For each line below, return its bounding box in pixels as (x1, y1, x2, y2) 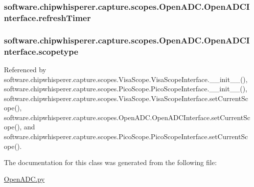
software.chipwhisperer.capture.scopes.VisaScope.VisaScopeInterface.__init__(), (4, 74, 248, 84)
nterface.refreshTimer (4, 11, 91, 23)
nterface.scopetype (4, 45, 78, 57)
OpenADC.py (4, 173, 45, 184)
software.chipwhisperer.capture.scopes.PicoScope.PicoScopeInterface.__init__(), (4, 83, 248, 94)
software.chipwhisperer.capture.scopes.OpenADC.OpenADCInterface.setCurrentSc (4, 112, 251, 122)
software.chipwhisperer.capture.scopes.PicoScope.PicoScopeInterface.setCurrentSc (4, 131, 248, 142)
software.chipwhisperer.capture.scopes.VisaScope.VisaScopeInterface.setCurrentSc (4, 93, 248, 103)
